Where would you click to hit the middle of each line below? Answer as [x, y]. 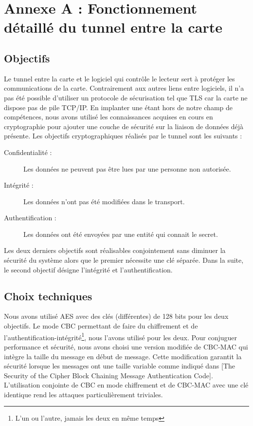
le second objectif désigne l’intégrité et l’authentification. [88, 269]
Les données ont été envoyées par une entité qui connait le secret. [121, 234]
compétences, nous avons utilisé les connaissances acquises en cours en [108, 117]
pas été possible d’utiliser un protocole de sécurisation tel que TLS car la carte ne [126, 97]
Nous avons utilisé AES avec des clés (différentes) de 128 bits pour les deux [116, 316]
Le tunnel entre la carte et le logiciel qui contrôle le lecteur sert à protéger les [119, 78]
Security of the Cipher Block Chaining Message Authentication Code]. [108, 375]
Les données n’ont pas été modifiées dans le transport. [104, 201]
